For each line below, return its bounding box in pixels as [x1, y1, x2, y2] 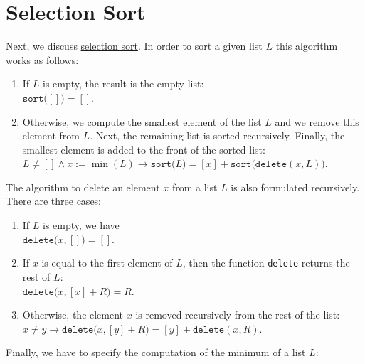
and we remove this [275, 114, 359, 129]
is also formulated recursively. [231, 179, 360, 194]
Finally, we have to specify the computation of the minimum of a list [6, 345, 306, 360]
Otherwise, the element [22, 307, 124, 322]
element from [22, 128, 80, 143]
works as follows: [6, 52, 79, 67]
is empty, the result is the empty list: [43, 76, 204, 91]
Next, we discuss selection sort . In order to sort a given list [6, 38, 263, 53]
